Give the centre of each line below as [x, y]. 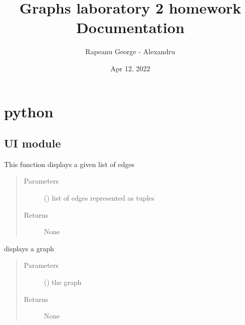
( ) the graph [63, 282]
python [29, 111]
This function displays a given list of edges [69, 164]
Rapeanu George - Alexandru [130, 51]
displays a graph [29, 248]
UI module [33, 143]
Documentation [130, 27]
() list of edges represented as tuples [99, 198]
